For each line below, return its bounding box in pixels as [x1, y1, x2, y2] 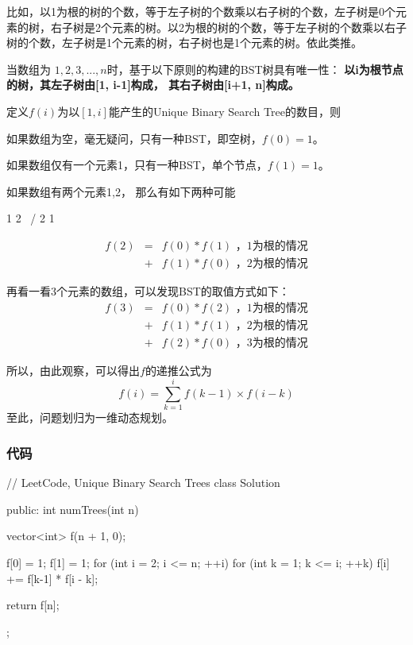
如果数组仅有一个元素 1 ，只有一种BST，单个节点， [6, 156, 268, 173]
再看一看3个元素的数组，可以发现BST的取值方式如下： [6, 283, 290, 299]
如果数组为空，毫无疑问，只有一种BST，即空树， [6, 129, 262, 146]
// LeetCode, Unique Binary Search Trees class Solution [6, 474, 280, 491]
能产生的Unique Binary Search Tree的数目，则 [108, 102, 341, 119]
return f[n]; [6, 597, 60, 613]
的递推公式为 [145, 361, 212, 378]
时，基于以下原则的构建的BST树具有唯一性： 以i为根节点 [106, 60, 403, 77]
